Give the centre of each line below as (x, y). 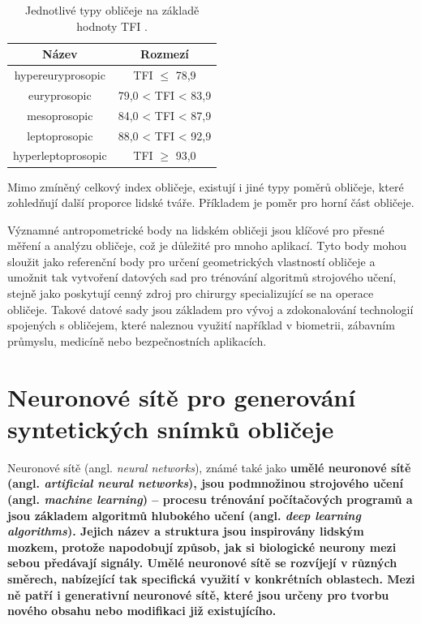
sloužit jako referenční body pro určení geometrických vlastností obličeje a (191, 261)
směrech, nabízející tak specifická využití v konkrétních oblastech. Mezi (211, 578)
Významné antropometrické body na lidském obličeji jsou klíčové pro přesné (196, 229)
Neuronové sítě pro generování (182, 396)
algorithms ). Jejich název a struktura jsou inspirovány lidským (186, 531)
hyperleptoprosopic (60, 155)
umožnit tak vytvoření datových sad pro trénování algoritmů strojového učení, (202, 277)
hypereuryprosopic (60, 75)
